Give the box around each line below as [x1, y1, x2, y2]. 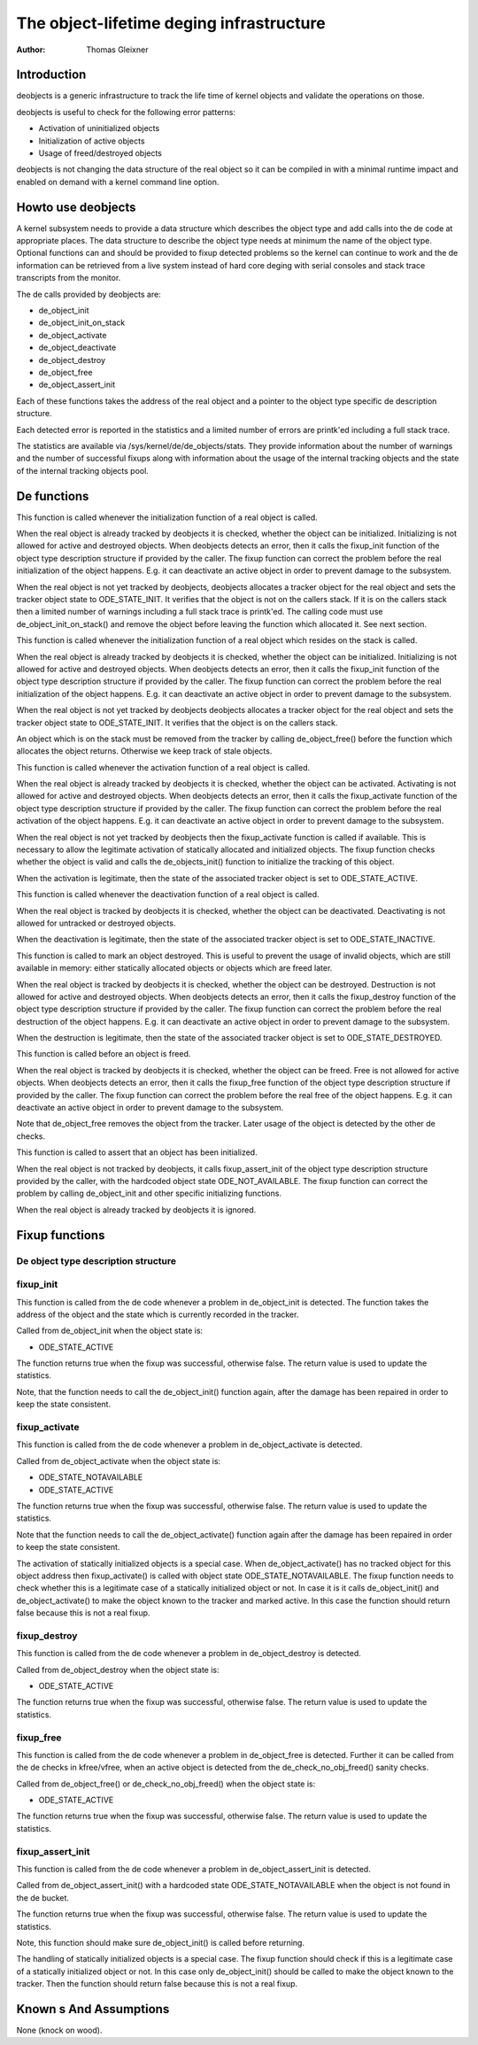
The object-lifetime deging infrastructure [16, 13, 327, 33]
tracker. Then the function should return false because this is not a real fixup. [16, 1979, 298, 1989]
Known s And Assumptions [16, 2002, 170, 2017]
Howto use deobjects [16, 199, 136, 214]
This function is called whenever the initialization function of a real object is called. [16, 512, 318, 523]
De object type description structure [16, 1254, 177, 1267]
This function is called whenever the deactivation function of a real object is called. [16, 889, 320, 900]
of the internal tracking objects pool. [16, 465, 150, 476]
